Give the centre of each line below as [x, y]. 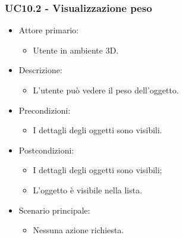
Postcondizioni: [46, 150]
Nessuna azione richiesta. [78, 230]
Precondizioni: [45, 110]
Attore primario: [49, 30]
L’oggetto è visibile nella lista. [88, 190]
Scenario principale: [54, 210]
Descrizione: [40, 70]
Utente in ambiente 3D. [76, 50]
